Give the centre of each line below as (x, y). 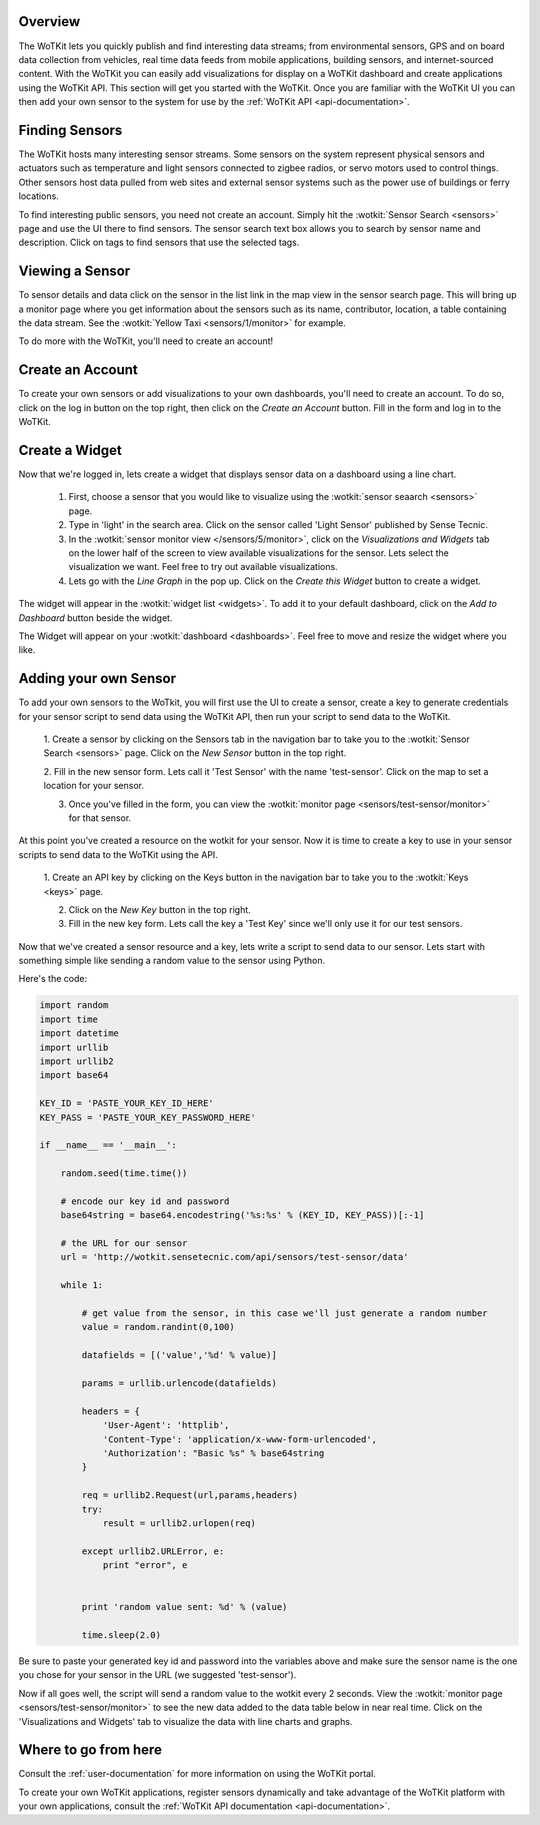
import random (74, 1005)
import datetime (79, 1033)
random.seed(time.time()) (124, 1173)
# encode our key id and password (145, 1201)
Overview (49, 21)
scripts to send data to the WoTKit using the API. (118, 854)
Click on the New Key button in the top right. (160, 909)
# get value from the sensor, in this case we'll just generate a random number (285, 1313)
